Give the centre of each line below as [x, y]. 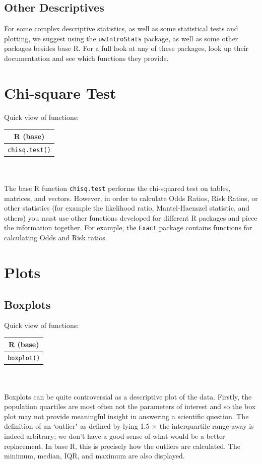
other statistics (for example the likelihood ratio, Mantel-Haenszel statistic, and [127, 208]
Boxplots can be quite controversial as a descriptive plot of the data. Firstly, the [128, 396]
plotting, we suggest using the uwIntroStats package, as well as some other [121, 38]
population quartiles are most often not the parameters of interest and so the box [130, 406]
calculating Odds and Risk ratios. [56, 238]
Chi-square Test [60, 92]
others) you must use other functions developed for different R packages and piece [131, 217]
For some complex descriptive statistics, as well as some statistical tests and [121, 28]
